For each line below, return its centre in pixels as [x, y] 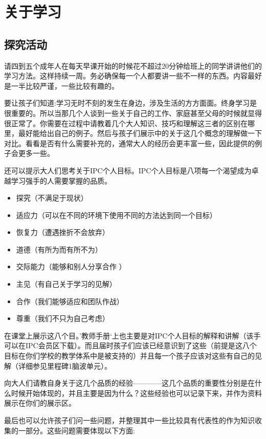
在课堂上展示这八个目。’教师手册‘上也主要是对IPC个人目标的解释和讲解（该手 [132, 335]
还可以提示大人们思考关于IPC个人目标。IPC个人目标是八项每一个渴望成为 [128, 170]
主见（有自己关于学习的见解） [66, 284]
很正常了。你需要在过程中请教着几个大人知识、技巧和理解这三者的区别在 [126, 123]
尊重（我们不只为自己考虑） [63, 318]
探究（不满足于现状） [52, 198]
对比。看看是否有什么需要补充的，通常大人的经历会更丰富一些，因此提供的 [129, 143]
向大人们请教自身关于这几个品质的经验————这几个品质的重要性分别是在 [129, 383]
